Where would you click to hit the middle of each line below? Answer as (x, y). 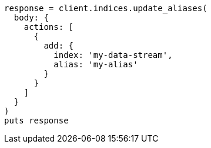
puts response (36, 121)
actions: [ (49, 27)
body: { (31, 18)
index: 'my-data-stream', (113, 55)
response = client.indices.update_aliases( (106, 8)
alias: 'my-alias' (96, 64)
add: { (59, 46)
